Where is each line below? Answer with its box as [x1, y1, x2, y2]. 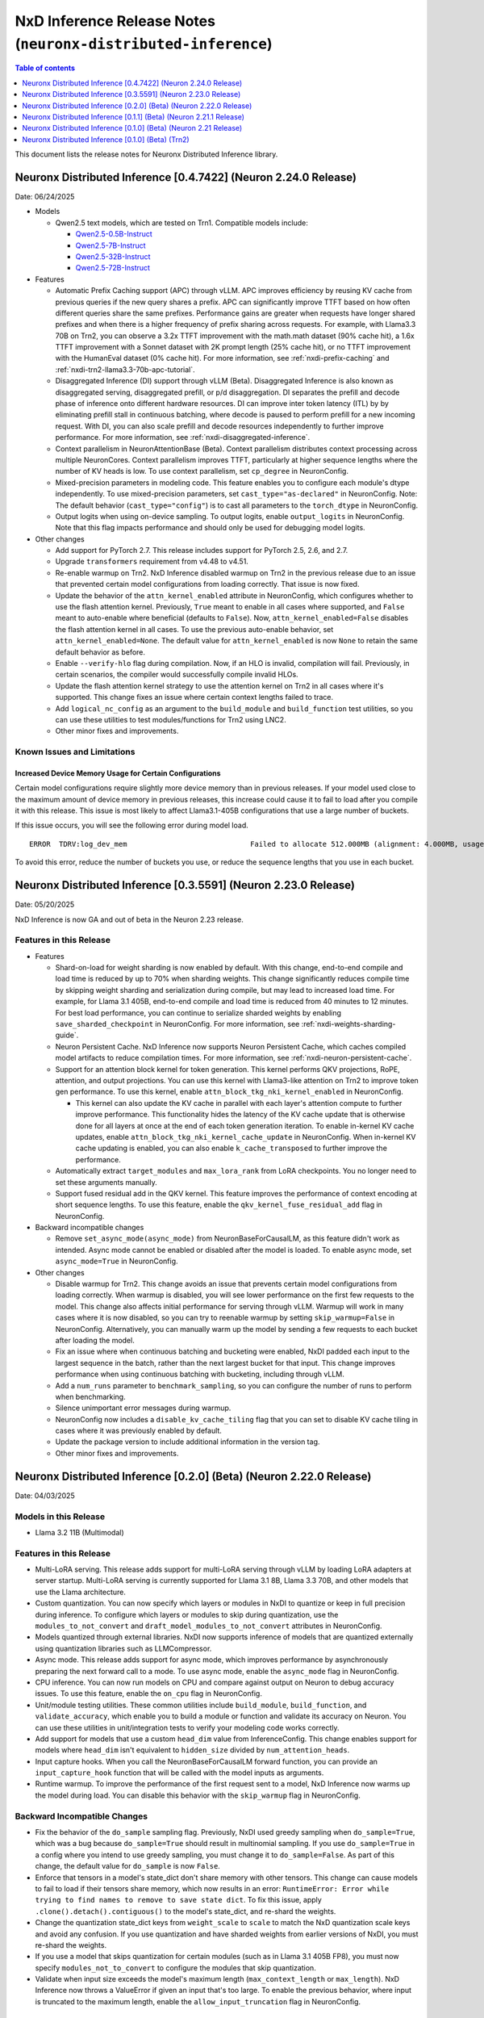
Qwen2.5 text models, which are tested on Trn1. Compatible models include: [55, 218, 308, 228]
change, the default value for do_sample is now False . [35, 1861, 221, 1871]
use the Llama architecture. [35, 1587, 127, 1597]
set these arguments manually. [55, 1177, 157, 1187]
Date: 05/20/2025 [15, 900, 75, 910]
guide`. [55, 1030, 79, 1040]
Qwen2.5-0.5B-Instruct [75, 229, 152, 239]
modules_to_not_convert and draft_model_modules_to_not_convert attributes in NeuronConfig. [35, 1621, 382, 1631]
